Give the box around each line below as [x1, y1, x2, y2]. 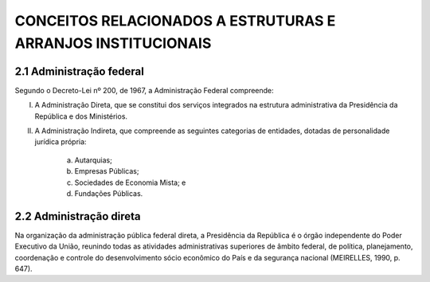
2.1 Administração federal [14, 65, 145, 78]
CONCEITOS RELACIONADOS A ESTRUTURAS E [14, 12, 336, 29]
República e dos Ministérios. [34, 112, 127, 121]
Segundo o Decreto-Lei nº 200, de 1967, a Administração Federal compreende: [14, 85, 274, 95]
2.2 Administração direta [14, 210, 141, 223]
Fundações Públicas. [74, 188, 143, 198]
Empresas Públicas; [74, 166, 139, 176]
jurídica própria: [34, 137, 87, 147]
